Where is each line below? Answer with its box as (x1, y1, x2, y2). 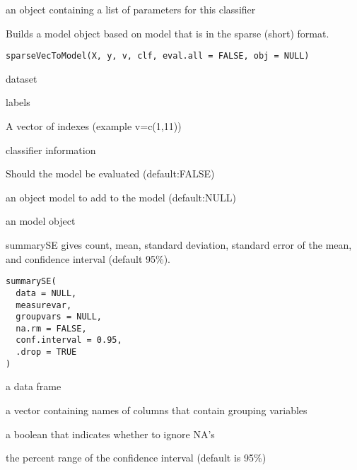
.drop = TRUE (16, 347, 77, 358)
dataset (6, 71, 37, 86)
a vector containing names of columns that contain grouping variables (6, 403, 308, 418)
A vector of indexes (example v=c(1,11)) (6, 119, 182, 134)
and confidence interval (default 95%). (6, 251, 171, 266)
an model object (6, 213, 76, 228)
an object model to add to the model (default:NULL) (6, 189, 236, 204)
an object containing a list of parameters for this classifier (6, 2, 256, 16)
